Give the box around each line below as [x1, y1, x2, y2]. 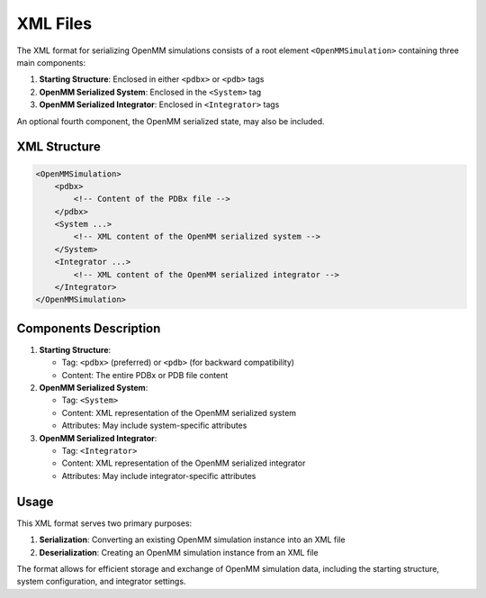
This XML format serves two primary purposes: [16, 518, 193, 529]
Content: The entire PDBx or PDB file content [61, 369, 229, 380]
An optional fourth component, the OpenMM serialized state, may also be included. [16, 115, 325, 126]
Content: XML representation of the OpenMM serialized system [61, 407, 297, 418]
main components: [16, 57, 85, 68]
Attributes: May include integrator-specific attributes [61, 470, 256, 481]
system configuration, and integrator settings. [16, 576, 186, 587]
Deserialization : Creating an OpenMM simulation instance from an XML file [39, 547, 319, 557]
